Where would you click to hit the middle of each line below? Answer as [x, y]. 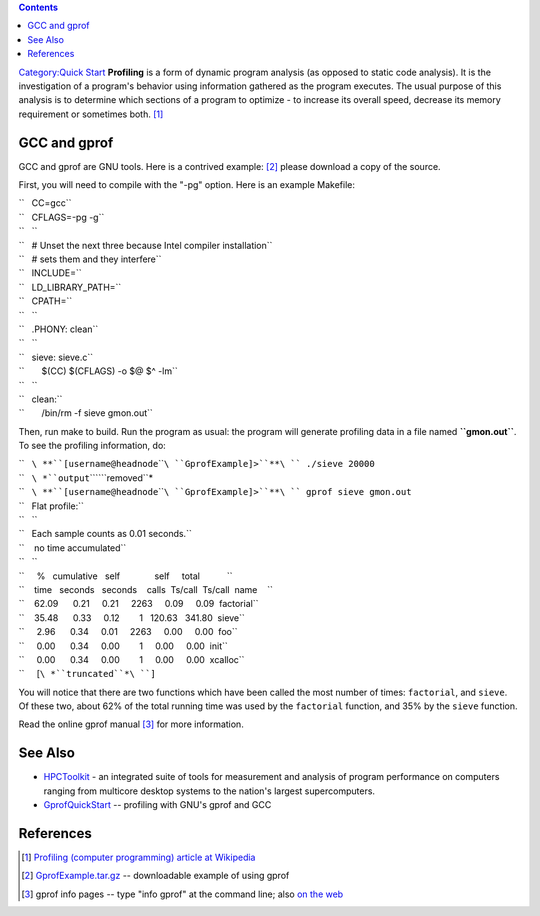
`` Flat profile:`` [51, 506]
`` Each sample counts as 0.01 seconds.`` [105, 534]
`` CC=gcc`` [45, 203]
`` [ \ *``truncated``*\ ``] [87, 674]
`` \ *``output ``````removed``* [86, 477]
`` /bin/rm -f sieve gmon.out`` [86, 413]
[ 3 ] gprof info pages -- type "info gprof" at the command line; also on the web [182, 894]
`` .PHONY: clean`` [58, 329]
